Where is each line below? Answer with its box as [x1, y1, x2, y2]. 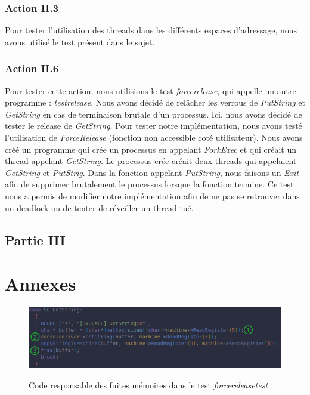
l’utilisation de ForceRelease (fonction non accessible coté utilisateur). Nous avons [5, 131, 303, 143]
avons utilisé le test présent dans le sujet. [5, 35, 155, 48]
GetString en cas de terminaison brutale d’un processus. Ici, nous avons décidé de [5, 107, 302, 120]
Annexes [5, 271, 76, 296]
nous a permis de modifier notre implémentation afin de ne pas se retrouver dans [5, 189, 300, 202]
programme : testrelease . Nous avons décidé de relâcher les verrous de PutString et [5, 96, 305, 109]
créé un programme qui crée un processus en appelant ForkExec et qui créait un [5, 143, 297, 155]
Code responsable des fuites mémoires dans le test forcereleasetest [29, 378, 268, 391]
